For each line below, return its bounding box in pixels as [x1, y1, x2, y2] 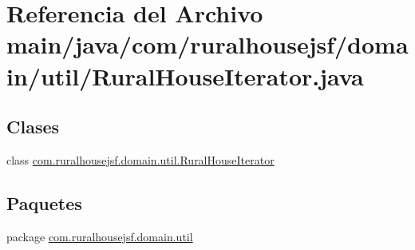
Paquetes [6, 190, 82, 215]
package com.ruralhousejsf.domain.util [6, 228, 193, 244]
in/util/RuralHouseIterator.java [6, 59, 364, 92]
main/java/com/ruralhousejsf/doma [6, 28, 409, 61]
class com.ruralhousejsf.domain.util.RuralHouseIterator [6, 151, 275, 168]
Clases [6, 114, 60, 139]
